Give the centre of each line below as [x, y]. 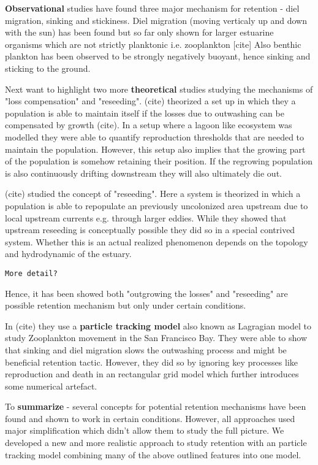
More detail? [31, 273]
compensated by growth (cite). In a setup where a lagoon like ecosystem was [149, 125]
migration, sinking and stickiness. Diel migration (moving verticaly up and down [156, 20]
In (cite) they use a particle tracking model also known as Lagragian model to [158, 325]
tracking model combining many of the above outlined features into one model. [153, 454]
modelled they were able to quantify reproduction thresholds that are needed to [155, 136]
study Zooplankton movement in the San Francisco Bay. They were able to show [156, 338]
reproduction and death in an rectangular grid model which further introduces [152, 374]
